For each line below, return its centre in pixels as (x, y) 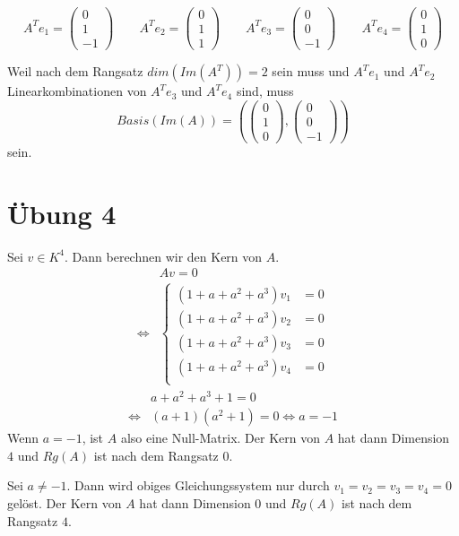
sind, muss (265, 91)
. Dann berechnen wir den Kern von (164, 256)
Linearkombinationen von (77, 91)
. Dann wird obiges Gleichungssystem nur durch (198, 485)
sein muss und (311, 71)
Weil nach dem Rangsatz (75, 71)
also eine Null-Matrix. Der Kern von (220, 438)
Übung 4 (62, 213)
